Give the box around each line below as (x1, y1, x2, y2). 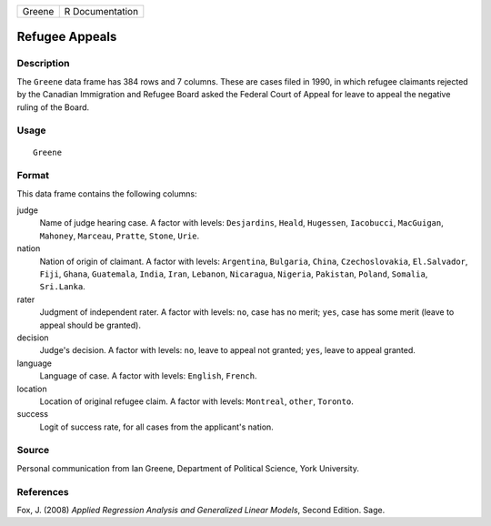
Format (16, 169, 50, 182)
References (16, 485, 69, 498)
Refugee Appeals (16, 29, 117, 45)
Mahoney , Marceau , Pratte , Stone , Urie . (39, 230, 200, 241)
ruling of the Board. (16, 101, 90, 113)
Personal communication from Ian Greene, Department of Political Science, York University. (16, 462, 359, 473)
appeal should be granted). (39, 319, 141, 330)
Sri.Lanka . (39, 281, 85, 292)
